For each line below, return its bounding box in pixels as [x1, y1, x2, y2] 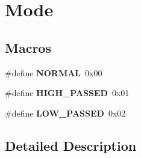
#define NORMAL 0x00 [5, 66, 102, 79]
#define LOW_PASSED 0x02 [5, 106, 126, 119]
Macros [5, 38, 51, 56]
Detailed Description [5, 136, 137, 154]
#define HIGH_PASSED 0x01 [5, 87, 130, 99]
